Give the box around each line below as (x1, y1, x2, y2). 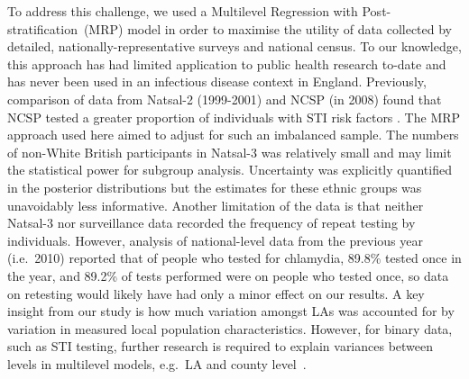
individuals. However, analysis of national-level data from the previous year (7, 230, 423, 249)
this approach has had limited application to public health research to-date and (7, 54, 446, 73)
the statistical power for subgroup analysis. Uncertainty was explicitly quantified (7, 160, 452, 179)
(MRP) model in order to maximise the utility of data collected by (83, 19, 453, 38)
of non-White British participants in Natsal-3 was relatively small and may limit (7, 142, 452, 161)
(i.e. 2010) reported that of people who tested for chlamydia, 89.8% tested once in (7, 248, 462, 267)
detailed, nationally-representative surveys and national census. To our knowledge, (7, 37, 462, 56)
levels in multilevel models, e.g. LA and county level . (7, 354, 307, 373)
